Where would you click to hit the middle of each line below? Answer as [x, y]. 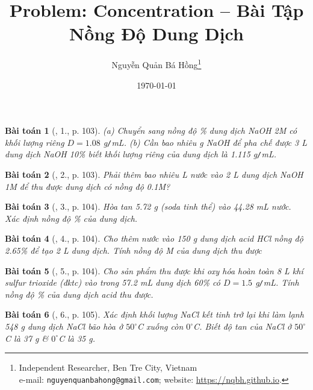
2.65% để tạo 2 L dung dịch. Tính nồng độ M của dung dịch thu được [133, 250]
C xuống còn [160, 326]
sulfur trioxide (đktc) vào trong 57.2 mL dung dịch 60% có [113, 282]
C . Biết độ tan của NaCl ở [243, 326]
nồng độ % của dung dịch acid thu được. [79, 294]
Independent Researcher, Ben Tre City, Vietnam [108, 367]
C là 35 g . [77, 338]
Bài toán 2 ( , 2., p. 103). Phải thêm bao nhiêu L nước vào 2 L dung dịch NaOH [154, 175]
